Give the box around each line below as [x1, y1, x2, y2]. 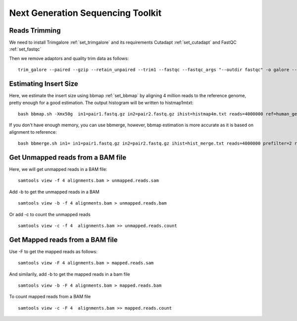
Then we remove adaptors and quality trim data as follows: [9, 55, 129, 61]
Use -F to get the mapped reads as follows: [9, 248, 98, 255]
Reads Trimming [9, 26, 61, 35]
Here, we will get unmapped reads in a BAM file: [9, 166, 107, 172]
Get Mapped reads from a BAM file [9, 235, 118, 244]
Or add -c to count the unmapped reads [9, 211, 91, 217]
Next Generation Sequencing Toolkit [9, 7, 162, 18]
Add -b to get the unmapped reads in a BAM [9, 189, 100, 195]
